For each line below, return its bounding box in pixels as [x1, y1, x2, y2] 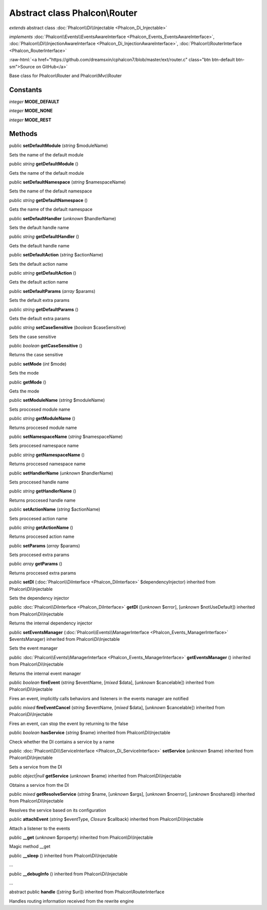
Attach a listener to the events [9, 825, 70, 831]
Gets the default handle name [9, 242, 70, 248]
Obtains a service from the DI [9, 782, 69, 788]
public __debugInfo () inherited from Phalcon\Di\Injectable [9, 871, 128, 877]
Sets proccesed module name [9, 406, 70, 412]
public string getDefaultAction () [9, 270, 77, 276]
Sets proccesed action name [9, 515, 68, 522]
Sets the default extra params [9, 297, 70, 303]
